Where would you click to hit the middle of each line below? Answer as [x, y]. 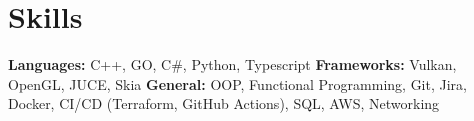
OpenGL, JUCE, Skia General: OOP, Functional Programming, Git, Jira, [237, 83]
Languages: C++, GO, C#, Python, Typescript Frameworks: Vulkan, [232, 64]
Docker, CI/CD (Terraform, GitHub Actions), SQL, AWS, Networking [224, 103]
